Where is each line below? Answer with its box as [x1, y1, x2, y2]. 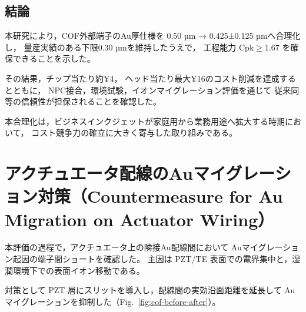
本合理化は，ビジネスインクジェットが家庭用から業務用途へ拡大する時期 [5, 115, 285, 127]
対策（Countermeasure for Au [38, 184, 283, 208]
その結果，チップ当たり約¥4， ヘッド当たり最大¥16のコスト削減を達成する [5, 72, 296, 84]
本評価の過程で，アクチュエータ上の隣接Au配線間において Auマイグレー [5, 241, 283, 253]
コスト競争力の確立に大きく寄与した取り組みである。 [31, 126, 238, 139]
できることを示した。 [12, 52, 95, 65]
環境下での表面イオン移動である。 [12, 264, 145, 276]
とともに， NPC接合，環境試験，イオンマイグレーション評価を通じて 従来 [5, 83, 291, 96]
